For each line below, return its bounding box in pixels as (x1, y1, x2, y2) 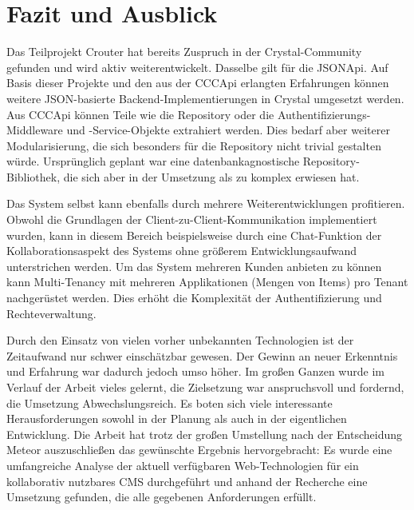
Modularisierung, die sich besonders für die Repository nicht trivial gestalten (6, 137, 381, 153)
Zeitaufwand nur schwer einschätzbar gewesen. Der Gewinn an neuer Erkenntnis (6, 347, 398, 364)
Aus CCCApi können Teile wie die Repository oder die (6, 106, 274, 122)
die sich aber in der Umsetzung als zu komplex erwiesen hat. (63, 168, 360, 185)
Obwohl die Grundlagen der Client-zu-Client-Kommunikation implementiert (6, 211, 377, 228)
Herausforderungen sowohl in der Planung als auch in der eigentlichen (6, 410, 347, 427)
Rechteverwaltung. (6, 305, 97, 321)
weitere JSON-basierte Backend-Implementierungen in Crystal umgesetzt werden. (6, 90, 404, 106)
